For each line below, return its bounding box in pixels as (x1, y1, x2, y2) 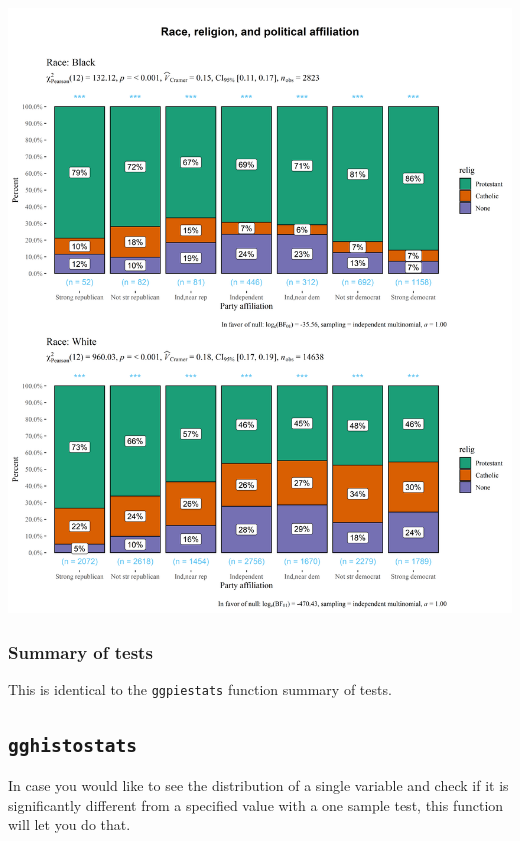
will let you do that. (8, 814, 131, 835)
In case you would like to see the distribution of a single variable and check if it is (8, 775, 509, 796)
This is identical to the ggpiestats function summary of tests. (8, 678, 392, 699)
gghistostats (8, 734, 137, 756)
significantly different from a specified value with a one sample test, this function (8, 794, 504, 815)
